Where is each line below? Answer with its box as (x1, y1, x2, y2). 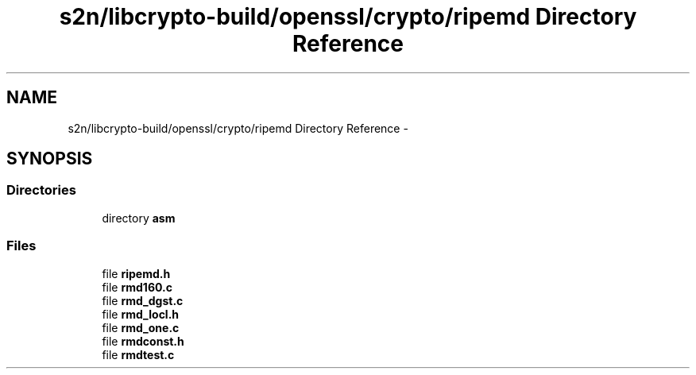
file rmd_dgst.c (102, 293, 184, 307)
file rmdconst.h (102, 334, 184, 348)
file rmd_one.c (102, 320, 180, 334)
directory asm (102, 211, 176, 225)
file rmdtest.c (102, 347, 175, 361)
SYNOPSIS (6, 149, 93, 169)
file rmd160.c (102, 280, 172, 294)
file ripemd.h (102, 266, 171, 280)
